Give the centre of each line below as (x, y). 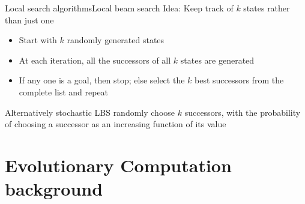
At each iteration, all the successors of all (95, 60)
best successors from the (239, 80)
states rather (267, 8)
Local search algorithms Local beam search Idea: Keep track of (119, 8)
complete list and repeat (64, 91)
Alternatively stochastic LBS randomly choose (90, 112)
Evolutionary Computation (118, 165)
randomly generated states (116, 40)
